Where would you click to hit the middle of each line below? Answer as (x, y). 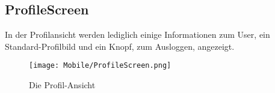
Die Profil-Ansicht (62, 85)
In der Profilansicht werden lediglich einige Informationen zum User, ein (137, 34)
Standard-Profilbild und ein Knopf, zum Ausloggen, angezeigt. (120, 46)
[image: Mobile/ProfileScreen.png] (100, 66)
